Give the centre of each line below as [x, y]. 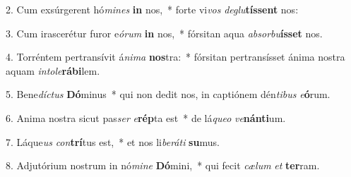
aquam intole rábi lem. [53, 70]
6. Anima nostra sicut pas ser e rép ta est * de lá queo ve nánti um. [146, 117]
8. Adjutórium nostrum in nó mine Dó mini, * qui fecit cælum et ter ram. [163, 165]
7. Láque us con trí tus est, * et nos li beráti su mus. [113, 141]
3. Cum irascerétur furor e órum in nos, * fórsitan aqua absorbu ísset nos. [164, 33]
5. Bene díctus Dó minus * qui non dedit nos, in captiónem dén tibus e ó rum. [168, 94]
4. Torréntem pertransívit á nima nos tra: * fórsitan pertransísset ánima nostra [175, 57]
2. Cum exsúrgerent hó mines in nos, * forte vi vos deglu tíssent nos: [152, 9]
